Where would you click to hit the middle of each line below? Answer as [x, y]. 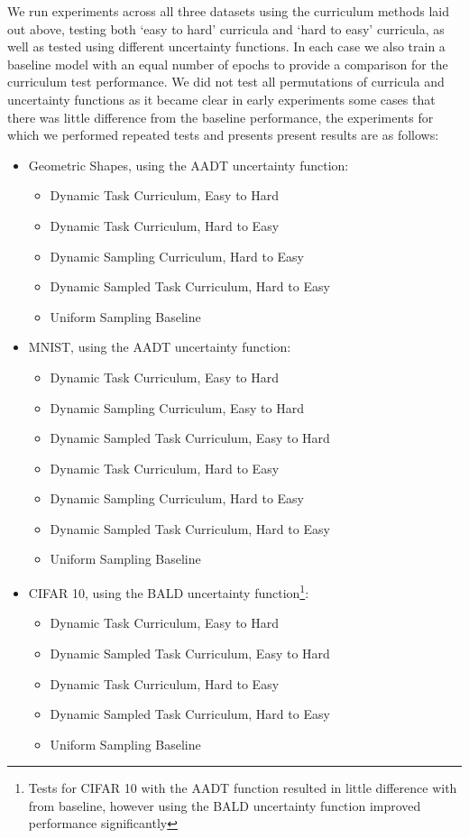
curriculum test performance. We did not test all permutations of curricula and [226, 82]
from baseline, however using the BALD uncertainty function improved [225, 805]
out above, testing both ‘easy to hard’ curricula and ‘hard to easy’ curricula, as [226, 28]
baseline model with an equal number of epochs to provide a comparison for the [228, 64]
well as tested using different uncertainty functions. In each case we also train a [226, 46]
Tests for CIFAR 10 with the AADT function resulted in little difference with [243, 788]
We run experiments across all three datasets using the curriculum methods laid [228, 11]
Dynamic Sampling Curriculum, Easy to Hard [177, 407]
